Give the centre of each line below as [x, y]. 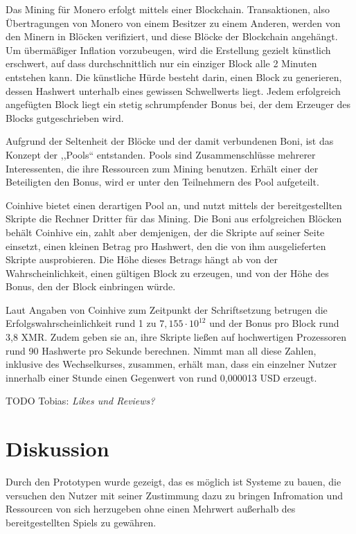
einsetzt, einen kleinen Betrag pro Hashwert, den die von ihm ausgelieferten [166, 246]
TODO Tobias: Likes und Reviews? [80, 401]
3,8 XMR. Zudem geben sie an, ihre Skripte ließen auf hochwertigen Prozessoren [176, 337]
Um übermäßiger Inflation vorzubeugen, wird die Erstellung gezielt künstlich [168, 50]
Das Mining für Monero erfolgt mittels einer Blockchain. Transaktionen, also [168, 9]
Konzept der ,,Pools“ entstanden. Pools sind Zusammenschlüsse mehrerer [161, 154]
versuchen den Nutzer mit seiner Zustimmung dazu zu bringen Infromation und [174, 495]
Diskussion [57, 448]
